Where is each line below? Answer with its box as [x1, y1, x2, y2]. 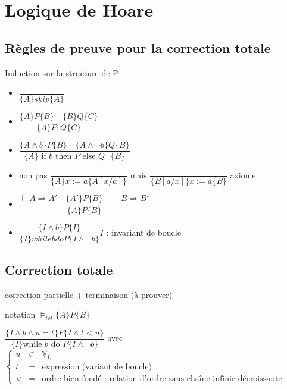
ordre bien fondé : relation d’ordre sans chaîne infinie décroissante [42, 374, 282, 383]
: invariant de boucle [106, 226, 181, 239]
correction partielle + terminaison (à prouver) [5, 288, 173, 300]
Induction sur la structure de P [5, 66, 118, 79]
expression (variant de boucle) [42, 362, 152, 371]
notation [5, 308, 36, 321]
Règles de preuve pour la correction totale [5, 38, 271, 57]
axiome [230, 168, 256, 181]
